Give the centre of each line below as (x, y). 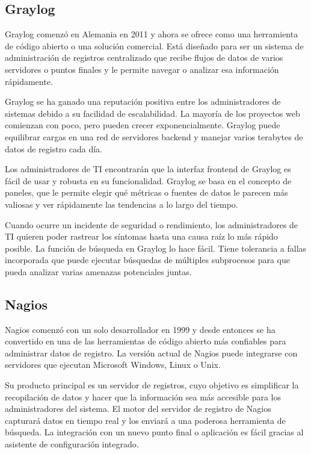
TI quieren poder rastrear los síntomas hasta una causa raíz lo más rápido (141, 236)
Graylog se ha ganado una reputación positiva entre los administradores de (143, 101)
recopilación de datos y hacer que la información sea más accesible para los (143, 396)
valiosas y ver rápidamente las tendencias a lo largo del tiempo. (122, 204)
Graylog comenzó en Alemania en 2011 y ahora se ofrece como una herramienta (152, 34)
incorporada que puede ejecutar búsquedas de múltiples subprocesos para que (147, 260)
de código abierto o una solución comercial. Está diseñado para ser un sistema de (154, 45)
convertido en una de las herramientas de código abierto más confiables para (146, 341)
